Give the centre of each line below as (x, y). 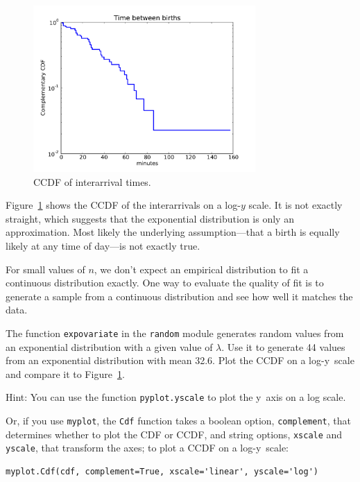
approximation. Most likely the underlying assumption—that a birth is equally (173, 232)
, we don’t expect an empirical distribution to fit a (201, 269)
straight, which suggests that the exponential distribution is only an (150, 218)
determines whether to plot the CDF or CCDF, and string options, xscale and (174, 434)
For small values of (45, 269)
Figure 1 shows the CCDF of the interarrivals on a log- (123, 205)
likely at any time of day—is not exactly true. (103, 245)
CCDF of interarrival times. (92, 181)
